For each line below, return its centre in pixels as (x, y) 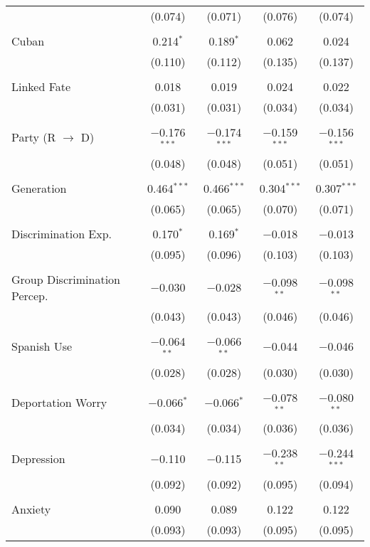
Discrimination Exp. (62, 233)
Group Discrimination (66, 279)
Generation (39, 188)
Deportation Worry (59, 402)
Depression (38, 458)
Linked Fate (41, 86)
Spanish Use (42, 346)
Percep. (30, 295)
